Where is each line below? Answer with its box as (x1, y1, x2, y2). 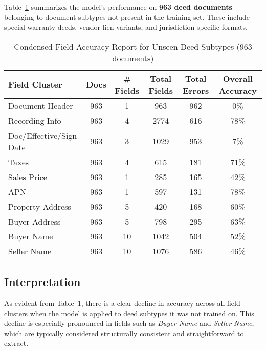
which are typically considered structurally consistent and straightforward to (4, 327, 244, 338)
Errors (182, 84, 209, 96)
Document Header (8, 99, 73, 112)
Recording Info (8, 114, 61, 126)
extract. (4, 338, 29, 348)
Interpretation (4, 274, 81, 290)
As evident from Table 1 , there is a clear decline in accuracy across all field (4, 297, 240, 308)
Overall (223, 72, 253, 84)
